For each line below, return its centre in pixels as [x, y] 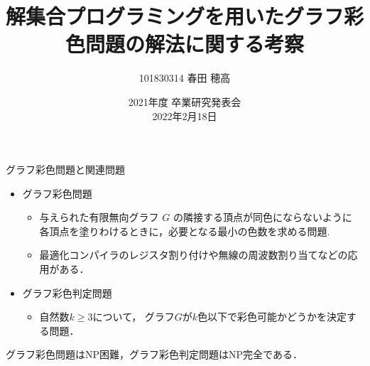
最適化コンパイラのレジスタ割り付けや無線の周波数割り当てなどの [194, 255]
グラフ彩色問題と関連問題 [65, 169]
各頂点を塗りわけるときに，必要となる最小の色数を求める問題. [185, 231]
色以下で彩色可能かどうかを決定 [272, 317]
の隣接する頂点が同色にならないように [262, 217]
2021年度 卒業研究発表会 [185, 101]
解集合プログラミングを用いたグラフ [175, 16]
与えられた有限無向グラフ [99, 217]
